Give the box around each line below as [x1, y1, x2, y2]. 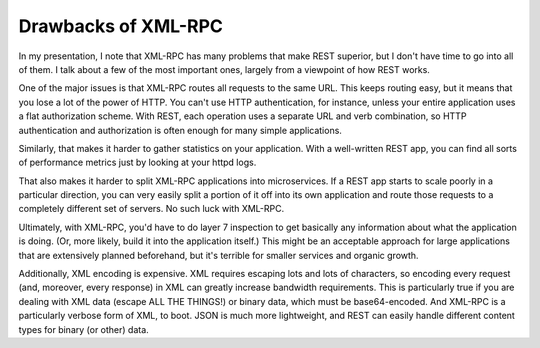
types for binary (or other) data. [18, 323, 149, 335]
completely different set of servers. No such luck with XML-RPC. [18, 203, 285, 215]
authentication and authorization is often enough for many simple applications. [18, 124, 342, 136]
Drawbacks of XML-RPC [18, 15, 224, 37]
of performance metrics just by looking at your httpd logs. [18, 156, 257, 169]
